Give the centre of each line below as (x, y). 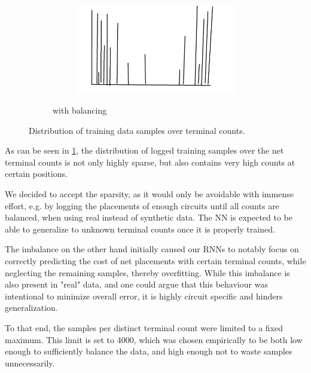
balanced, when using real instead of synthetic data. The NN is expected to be (149, 217)
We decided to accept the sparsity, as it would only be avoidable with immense (149, 194)
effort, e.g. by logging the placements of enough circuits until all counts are (142, 205)
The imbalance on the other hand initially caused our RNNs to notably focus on (152, 249)
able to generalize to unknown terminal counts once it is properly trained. (140, 229)
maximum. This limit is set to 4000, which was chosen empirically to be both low (154, 339)
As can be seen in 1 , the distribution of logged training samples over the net (144, 150)
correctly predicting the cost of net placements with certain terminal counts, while (155, 261)
